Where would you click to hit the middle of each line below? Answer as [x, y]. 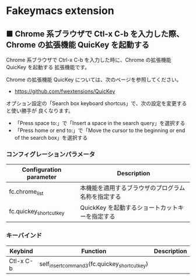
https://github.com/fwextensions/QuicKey [65, 91]
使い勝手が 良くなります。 [42, 110]
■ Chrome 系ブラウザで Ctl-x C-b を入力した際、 [95, 34]
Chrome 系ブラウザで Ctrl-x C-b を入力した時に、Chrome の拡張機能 [89, 60]
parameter [42, 177]
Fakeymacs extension [60, 11]
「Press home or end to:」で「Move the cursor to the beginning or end [100, 130]
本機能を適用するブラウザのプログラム [133, 188]
